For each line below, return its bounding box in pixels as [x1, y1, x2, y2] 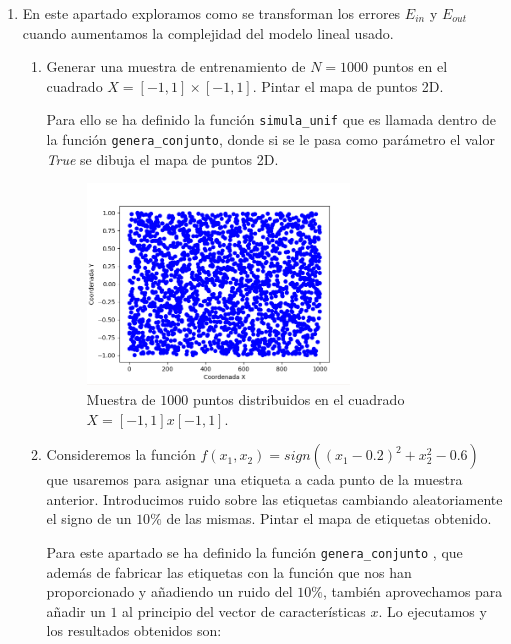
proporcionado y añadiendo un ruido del [46, 581, 293, 602]
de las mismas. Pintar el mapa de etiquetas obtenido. [166, 508, 492, 529]
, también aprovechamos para [322, 581, 503, 602]
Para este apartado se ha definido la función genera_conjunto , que [46, 541, 463, 562]
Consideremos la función [46, 444, 196, 465]
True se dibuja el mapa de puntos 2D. [46, 148, 279, 169]
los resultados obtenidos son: [46, 620, 222, 641]
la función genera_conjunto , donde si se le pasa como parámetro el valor [46, 129, 495, 150]
